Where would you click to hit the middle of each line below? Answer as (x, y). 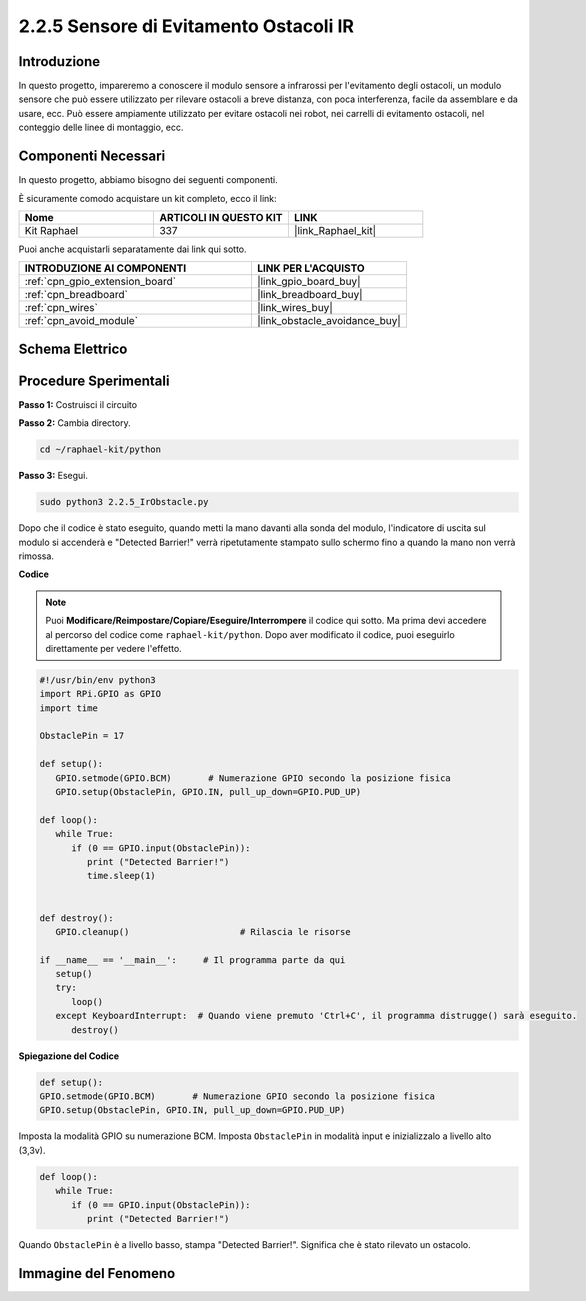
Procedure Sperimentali (94, 380)
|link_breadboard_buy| (310, 295)
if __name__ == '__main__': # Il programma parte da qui (192, 959)
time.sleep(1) (121, 876)
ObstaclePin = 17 (82, 736)
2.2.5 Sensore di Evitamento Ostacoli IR (186, 26)
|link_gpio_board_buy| (308, 282)
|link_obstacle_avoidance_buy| (329, 321)
